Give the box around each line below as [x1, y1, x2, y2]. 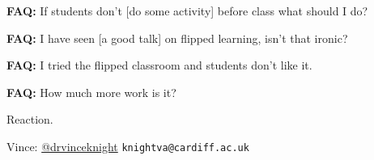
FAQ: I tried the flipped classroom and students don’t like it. [6, 57, 312, 74]
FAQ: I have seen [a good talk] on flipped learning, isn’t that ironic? [6, 29, 348, 46]
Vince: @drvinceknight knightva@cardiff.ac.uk [6, 137, 249, 154]
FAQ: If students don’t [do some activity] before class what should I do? [6, 2, 368, 19]
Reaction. [6, 111, 53, 128]
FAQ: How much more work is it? [6, 83, 176, 100]
